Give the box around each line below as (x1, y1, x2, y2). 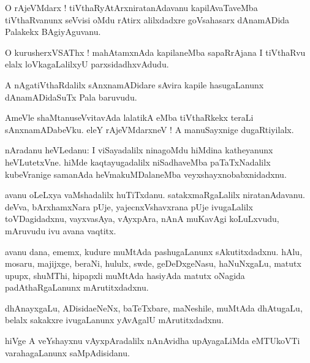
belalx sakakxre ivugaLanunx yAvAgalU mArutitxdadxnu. (5, 313, 224, 326)
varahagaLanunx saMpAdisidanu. (5, 346, 130, 359)
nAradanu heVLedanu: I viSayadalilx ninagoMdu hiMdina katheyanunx (5, 143, 273, 156)
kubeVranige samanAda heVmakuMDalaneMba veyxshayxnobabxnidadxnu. (5, 167, 287, 180)
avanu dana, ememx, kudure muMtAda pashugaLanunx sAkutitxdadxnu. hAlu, (5, 245, 303, 258)
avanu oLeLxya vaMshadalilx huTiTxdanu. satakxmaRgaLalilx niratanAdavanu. (5, 188, 305, 201)
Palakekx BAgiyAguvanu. (5, 25, 101, 38)
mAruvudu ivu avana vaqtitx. (5, 224, 116, 237)
